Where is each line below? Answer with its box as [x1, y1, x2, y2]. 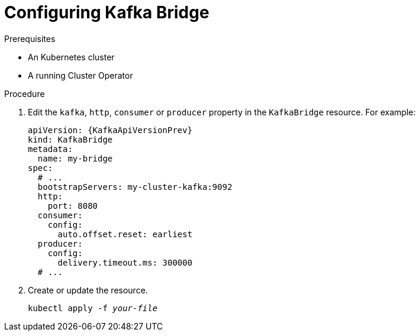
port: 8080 [47, 201, 98, 211]
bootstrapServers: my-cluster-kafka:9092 [37, 182, 232, 192]
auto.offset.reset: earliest [57, 229, 193, 239]
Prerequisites [4, 33, 56, 44]
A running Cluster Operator [28, 70, 133, 80]
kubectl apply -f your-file [28, 303, 158, 313]
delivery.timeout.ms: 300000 [57, 257, 193, 267]
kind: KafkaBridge [28, 134, 113, 144]
